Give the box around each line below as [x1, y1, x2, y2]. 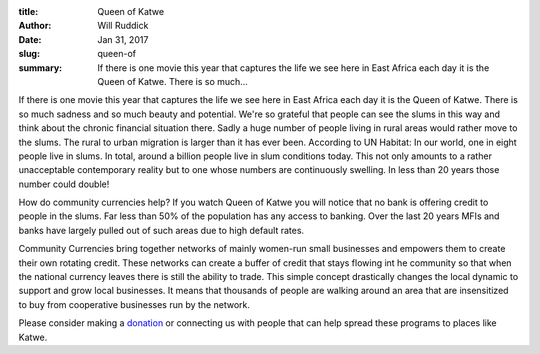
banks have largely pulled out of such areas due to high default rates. [18, 224, 305, 236]
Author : [18, 20, 52, 32]
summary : [18, 61, 63, 74]
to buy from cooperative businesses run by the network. [18, 298, 250, 310]
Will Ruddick [97, 20, 149, 32]
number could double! [18, 178, 110, 190]
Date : [18, 33, 42, 45]
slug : [18, 48, 40, 60]
